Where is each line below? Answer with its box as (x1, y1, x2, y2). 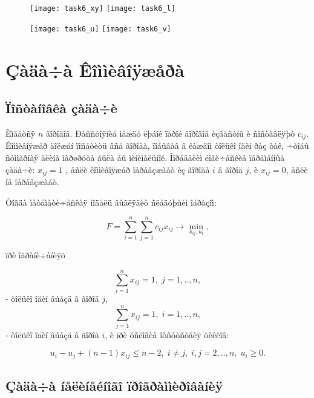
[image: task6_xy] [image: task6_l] (30, 4, 175, 13)
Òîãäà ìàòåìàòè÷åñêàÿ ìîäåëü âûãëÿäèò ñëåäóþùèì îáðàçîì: (5, 195, 217, 208)
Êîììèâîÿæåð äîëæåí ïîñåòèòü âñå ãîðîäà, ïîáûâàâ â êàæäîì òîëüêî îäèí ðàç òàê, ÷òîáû (5, 139, 309, 152)
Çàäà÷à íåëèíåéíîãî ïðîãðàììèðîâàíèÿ (5, 376, 223, 395)
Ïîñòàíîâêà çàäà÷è (5, 99, 117, 117)
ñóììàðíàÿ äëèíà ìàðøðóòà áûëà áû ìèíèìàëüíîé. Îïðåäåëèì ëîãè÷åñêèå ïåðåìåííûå (5, 151, 285, 163)
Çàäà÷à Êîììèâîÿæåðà (5, 57, 185, 82)
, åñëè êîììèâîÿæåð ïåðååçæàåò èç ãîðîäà (65, 163, 210, 175)
